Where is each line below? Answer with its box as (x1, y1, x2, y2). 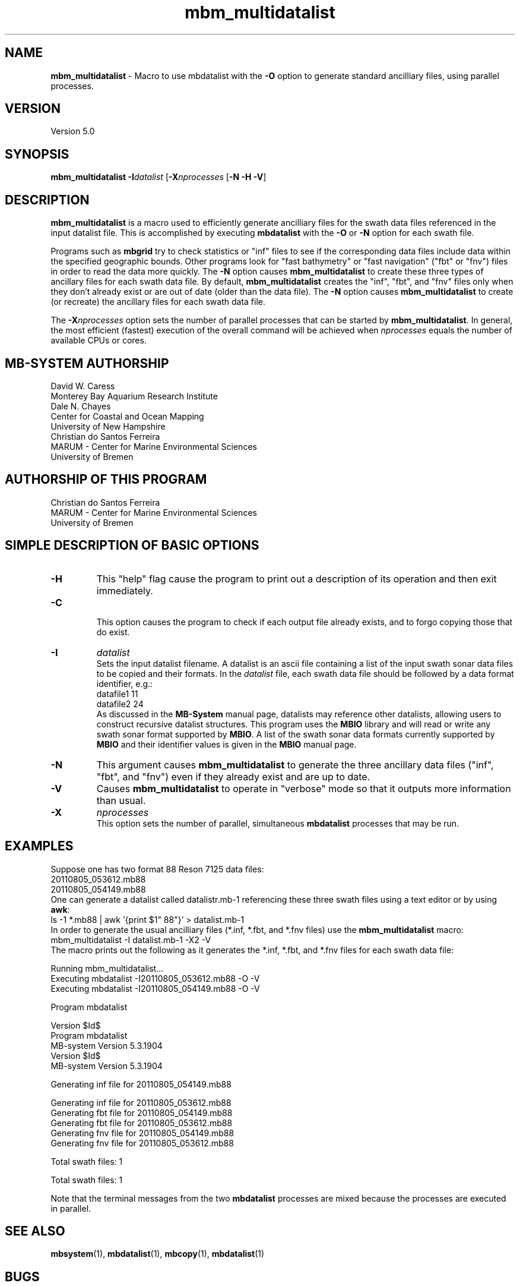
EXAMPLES (5, 839, 74, 854)
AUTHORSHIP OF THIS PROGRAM (5, 472, 207, 487)
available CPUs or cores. (50, 335, 147, 346)
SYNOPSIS (5, 146, 69, 162)
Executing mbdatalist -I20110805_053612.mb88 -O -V (50, 973, 260, 984)
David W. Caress (50, 380, 115, 391)
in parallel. (50, 1203, 91, 1213)
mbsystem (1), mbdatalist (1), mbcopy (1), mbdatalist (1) (50, 1249, 265, 1259)
